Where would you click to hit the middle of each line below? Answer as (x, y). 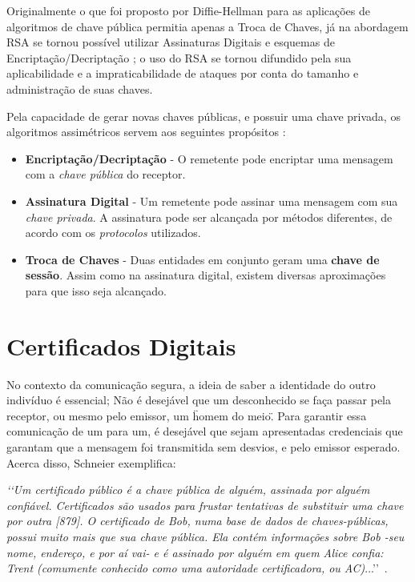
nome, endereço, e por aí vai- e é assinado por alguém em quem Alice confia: (195, 552)
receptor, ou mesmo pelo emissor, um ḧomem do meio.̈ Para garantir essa (187, 415)
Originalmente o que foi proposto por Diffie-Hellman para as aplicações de (189, 10)
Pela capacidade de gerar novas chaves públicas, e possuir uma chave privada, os (203, 116)
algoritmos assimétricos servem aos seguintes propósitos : (146, 132)
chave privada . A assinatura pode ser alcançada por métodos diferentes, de (209, 217)
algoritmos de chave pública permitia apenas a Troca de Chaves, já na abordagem (207, 26)
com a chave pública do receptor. (105, 174)
